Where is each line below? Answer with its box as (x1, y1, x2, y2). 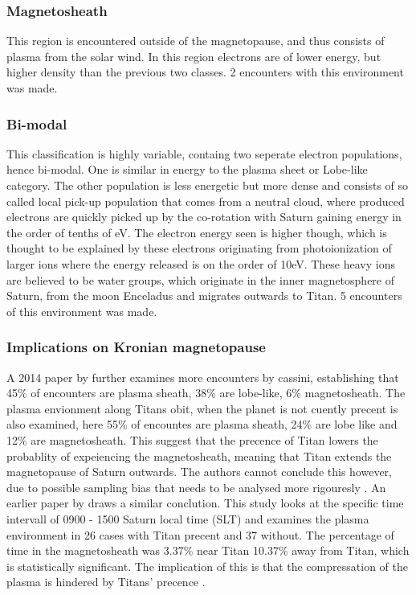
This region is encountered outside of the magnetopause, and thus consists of (6, 32, 385, 49)
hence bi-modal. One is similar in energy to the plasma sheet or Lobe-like (6, 161, 368, 178)
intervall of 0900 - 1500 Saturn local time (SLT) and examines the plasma (6, 510, 369, 527)
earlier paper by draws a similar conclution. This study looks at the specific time (6, 494, 404, 511)
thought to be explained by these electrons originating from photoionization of (6, 240, 392, 256)
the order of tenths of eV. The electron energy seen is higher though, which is (6, 224, 387, 240)
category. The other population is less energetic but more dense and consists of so (6, 177, 409, 193)
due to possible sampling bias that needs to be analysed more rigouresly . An (6, 478, 386, 495)
